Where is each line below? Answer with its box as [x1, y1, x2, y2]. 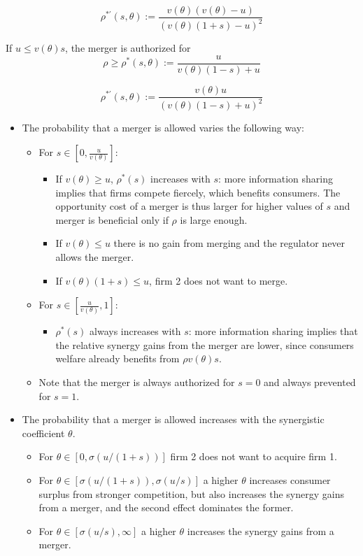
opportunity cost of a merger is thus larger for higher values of [55, 199, 323, 213]
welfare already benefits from [55, 351, 180, 366]
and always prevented [264, 375, 356, 389]
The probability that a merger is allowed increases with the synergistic [22, 412, 325, 427]
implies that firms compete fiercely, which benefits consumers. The [55, 185, 341, 199]
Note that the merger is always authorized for [38, 375, 235, 389]
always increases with [90, 324, 181, 338]
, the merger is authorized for [65, 41, 191, 55]
